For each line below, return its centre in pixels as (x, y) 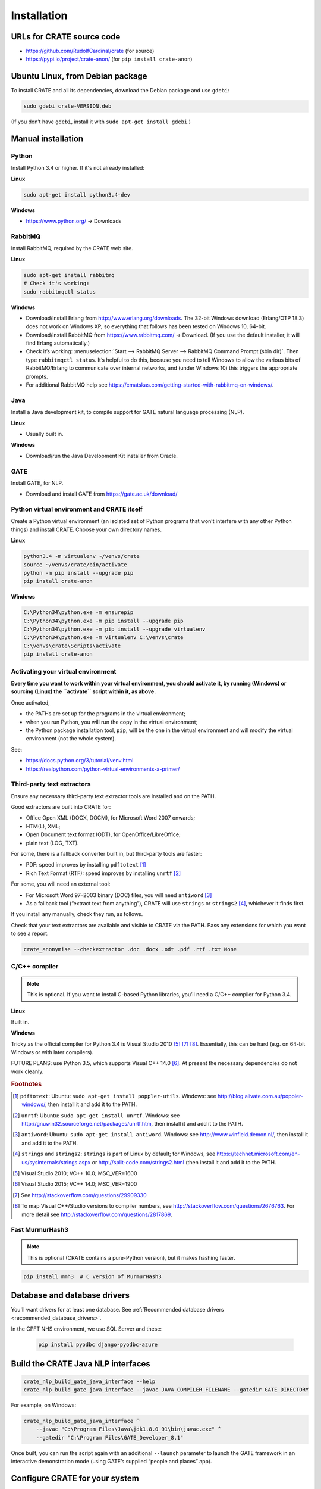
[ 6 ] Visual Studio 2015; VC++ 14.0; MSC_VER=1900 (75, 1184)
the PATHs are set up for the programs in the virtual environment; (106, 714)
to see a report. (30, 934)
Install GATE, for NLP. (37, 483)
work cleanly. (27, 1071)
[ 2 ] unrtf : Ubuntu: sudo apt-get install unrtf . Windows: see (96, 1115)
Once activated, (30, 702)
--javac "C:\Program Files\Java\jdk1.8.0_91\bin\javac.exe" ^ (128, 1429)
